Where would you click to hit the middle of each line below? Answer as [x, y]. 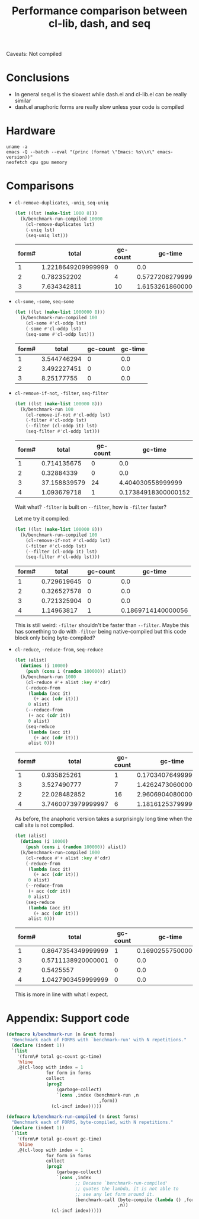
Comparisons [40, 186]
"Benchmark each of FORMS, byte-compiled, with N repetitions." [92, 1122]
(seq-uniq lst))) [47, 235]
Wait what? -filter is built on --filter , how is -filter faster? [91, 507]
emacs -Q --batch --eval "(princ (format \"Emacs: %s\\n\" [81, 152]
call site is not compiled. [44, 825]
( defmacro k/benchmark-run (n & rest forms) [61, 1034]
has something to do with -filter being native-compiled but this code [100, 632]
